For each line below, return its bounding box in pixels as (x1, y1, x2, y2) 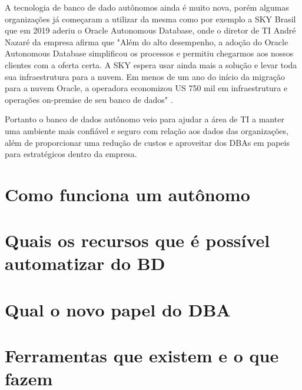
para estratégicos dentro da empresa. (5, 148, 137, 160)
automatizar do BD (5, 251, 165, 275)
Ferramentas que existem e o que (5, 344, 279, 368)
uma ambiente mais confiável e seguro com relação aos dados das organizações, (5, 124, 288, 136)
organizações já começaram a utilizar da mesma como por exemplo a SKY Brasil (5, 12, 296, 25)
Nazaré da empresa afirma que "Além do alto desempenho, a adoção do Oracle (5, 35, 288, 48)
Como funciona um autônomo (5, 182, 250, 206)
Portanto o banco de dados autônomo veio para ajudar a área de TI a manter (5, 113, 284, 125)
